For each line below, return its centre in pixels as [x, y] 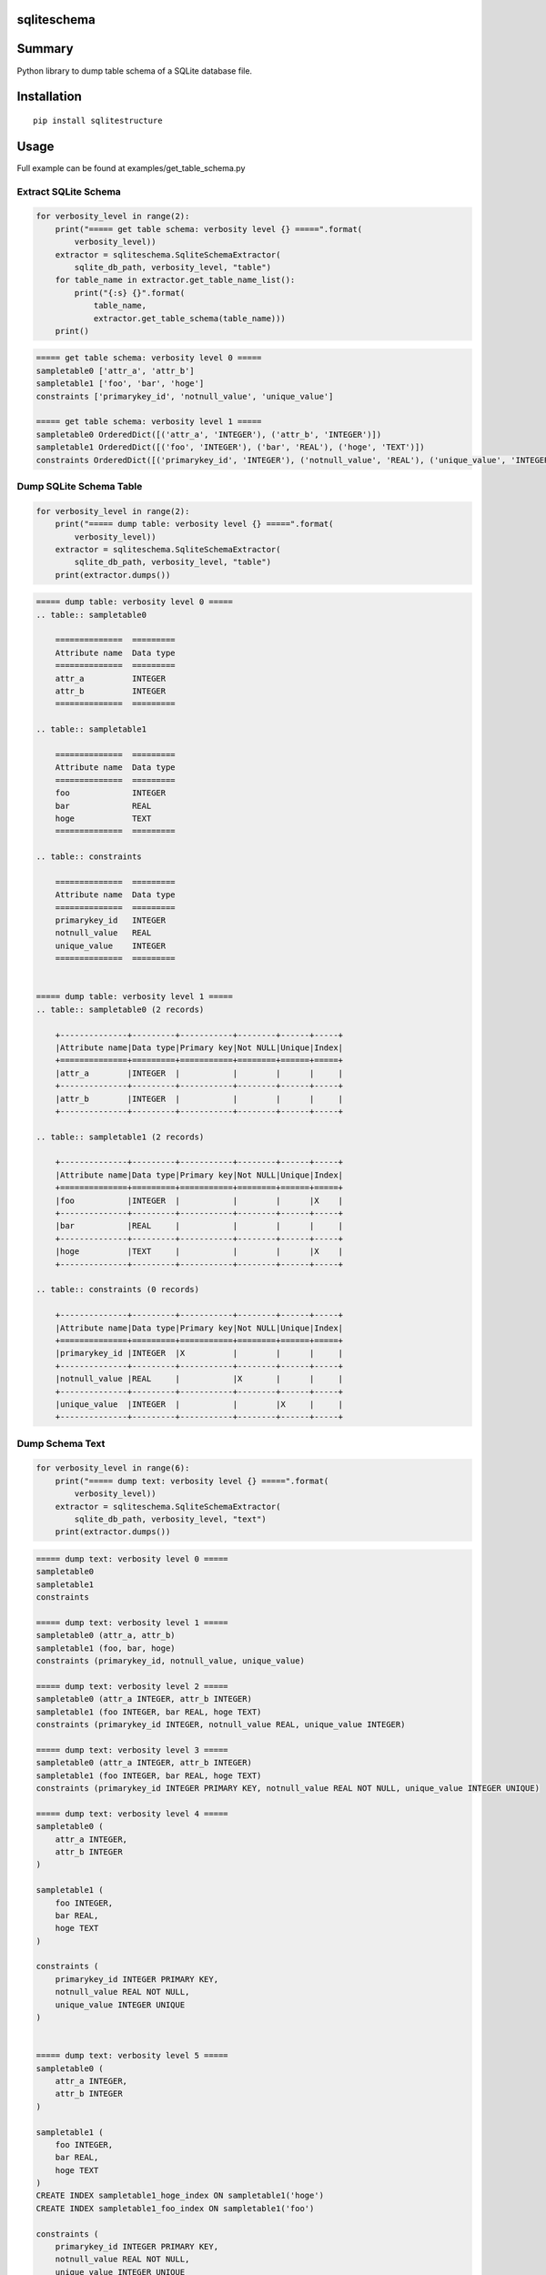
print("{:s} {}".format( [130, 293]
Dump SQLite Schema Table [80, 486]
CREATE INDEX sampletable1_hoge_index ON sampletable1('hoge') [180, 2196]
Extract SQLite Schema [69, 191]
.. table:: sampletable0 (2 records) [120, 1009]
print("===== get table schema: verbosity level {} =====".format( [209, 229]
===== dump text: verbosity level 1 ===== [132, 1623]
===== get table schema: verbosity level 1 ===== [149, 422]
